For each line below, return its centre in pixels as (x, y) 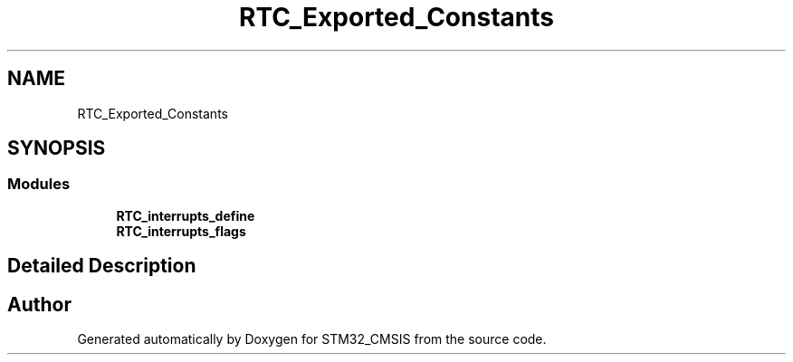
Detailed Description (102, 266)
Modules (39, 184)
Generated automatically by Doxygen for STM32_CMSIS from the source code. (312, 339)
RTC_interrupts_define (186, 215)
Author (39, 304)
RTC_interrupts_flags (181, 231)
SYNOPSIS (57, 148)
